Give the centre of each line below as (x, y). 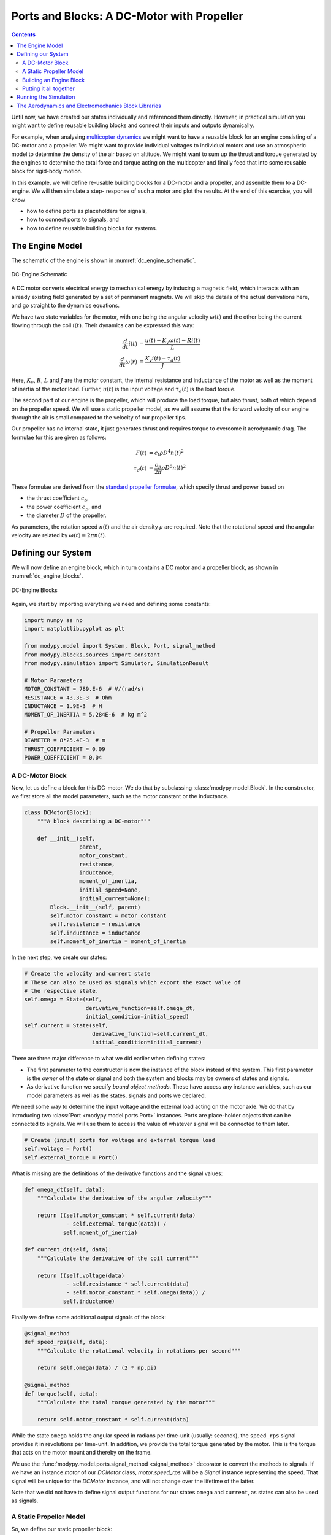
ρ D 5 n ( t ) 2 (174, 468)
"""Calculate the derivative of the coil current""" (118, 1258)
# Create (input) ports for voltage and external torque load (120, 1140)
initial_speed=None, (110, 890)
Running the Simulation (46, 97)
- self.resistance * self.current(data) (128, 1284)
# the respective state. (62, 991)
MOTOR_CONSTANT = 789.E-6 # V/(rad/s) (84, 689)
